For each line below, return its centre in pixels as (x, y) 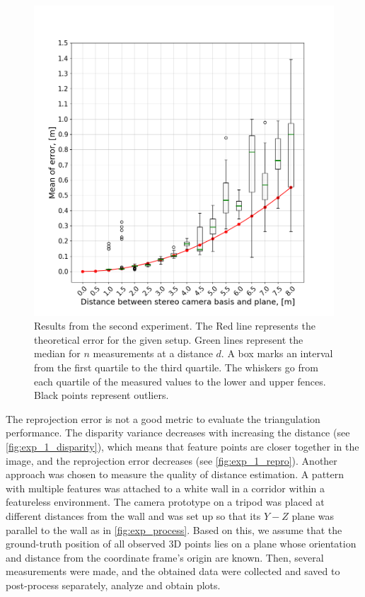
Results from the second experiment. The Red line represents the (175, 326)
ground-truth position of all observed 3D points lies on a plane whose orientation (181, 544)
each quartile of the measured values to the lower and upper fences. (180, 381)
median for (57, 353)
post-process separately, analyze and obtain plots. (113, 585)
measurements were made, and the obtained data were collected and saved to (173, 571)
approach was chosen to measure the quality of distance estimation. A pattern (175, 474)
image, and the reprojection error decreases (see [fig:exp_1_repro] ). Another (172, 460)
